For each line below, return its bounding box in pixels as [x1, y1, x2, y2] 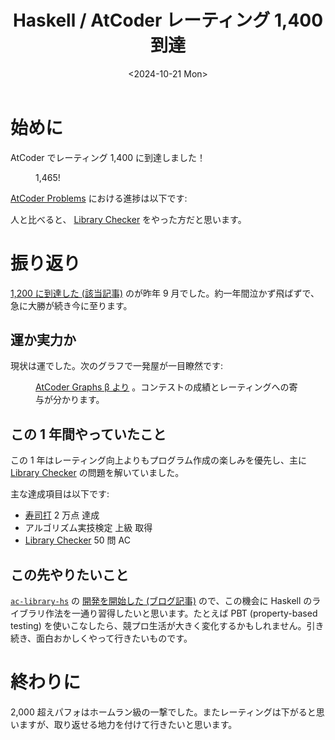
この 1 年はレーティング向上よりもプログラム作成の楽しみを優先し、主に [10, 454, 308, 466]
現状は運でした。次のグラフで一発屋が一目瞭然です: [10, 360, 224, 372]
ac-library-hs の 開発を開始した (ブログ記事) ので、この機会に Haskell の [10, 595, 313, 607]
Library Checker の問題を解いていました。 [10, 467, 185, 479]
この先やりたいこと [10, 566, 129, 583]
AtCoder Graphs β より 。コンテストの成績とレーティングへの [35, 381, 290, 393]
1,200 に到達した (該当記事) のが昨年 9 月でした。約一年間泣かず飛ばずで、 [10, 287, 320, 299]
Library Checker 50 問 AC [24, 534, 131, 546]
